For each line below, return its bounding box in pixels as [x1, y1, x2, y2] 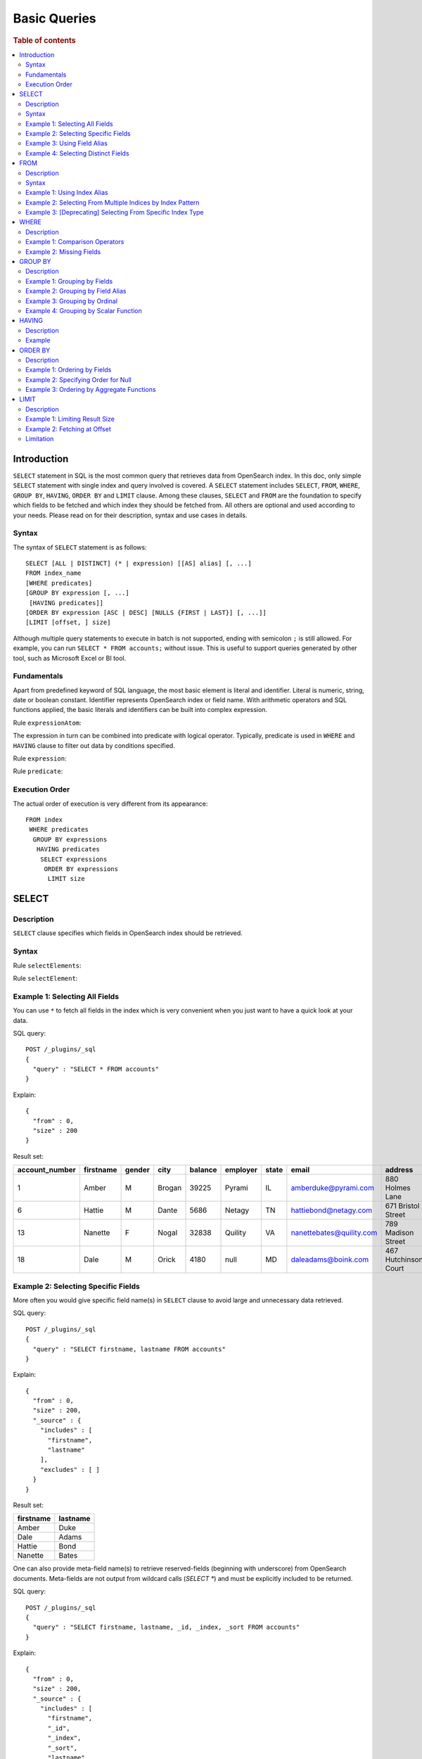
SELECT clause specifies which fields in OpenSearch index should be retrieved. [13, 929, 243, 937]
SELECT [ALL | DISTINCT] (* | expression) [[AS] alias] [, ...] [25, 559, 252, 568]
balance [189, 1165, 217, 1175]
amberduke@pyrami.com [290, 1183, 374, 1193]
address [385, 1165, 414, 1175]
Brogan [157, 1183, 182, 1193]
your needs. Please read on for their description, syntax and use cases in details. [13, 511, 248, 519]
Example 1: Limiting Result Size [25, 415, 115, 424]
